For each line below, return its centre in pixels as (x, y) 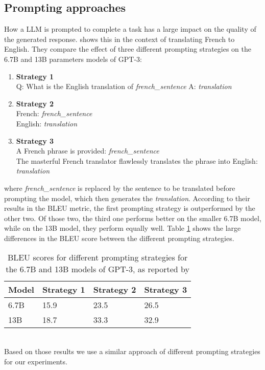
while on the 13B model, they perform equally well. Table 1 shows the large (123, 228)
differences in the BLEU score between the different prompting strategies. (119, 238)
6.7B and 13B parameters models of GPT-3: (73, 59)
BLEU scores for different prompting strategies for (98, 257)
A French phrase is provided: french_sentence (88, 151)
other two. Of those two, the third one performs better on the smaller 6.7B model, (133, 218)
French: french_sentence (54, 113)
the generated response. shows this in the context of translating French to (119, 39)
